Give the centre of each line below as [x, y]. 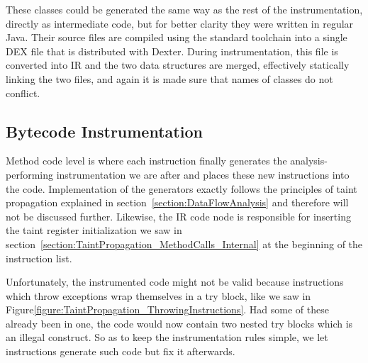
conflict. [23, 93]
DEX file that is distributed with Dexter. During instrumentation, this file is [172, 51]
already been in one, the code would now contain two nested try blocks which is [179, 323]
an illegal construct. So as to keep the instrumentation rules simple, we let [167, 337]
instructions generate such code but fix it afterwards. [121, 351]
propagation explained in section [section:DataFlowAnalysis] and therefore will [177, 202]
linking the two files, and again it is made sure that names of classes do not [169, 78]
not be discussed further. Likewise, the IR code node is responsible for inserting [178, 216]
